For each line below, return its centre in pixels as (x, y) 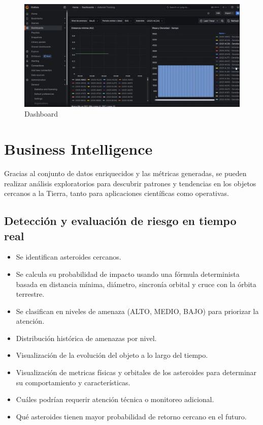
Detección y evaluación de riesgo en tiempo (120, 221)
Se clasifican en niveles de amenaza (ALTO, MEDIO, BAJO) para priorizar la (137, 311)
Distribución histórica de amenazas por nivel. (86, 338)
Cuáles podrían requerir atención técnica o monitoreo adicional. (115, 399)
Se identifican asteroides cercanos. (69, 257)
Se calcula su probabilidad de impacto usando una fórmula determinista (128, 274)
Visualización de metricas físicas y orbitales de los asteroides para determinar (136, 372)
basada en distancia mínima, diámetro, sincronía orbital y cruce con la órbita (136, 284)
